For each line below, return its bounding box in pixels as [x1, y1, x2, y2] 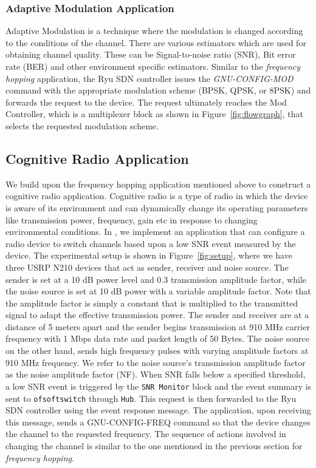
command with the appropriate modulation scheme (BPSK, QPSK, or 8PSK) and [5, 84, 311, 97]
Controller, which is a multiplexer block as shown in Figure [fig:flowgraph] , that [5, 107, 303, 120]
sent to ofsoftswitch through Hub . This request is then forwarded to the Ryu [5, 392, 297, 404]
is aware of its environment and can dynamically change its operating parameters [5, 201, 308, 214]
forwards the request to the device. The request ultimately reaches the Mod [5, 95, 287, 108]
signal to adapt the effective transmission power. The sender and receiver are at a [5, 308, 309, 321]
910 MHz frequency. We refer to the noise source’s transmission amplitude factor [5, 356, 306, 368]
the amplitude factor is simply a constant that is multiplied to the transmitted [5, 296, 298, 309]
